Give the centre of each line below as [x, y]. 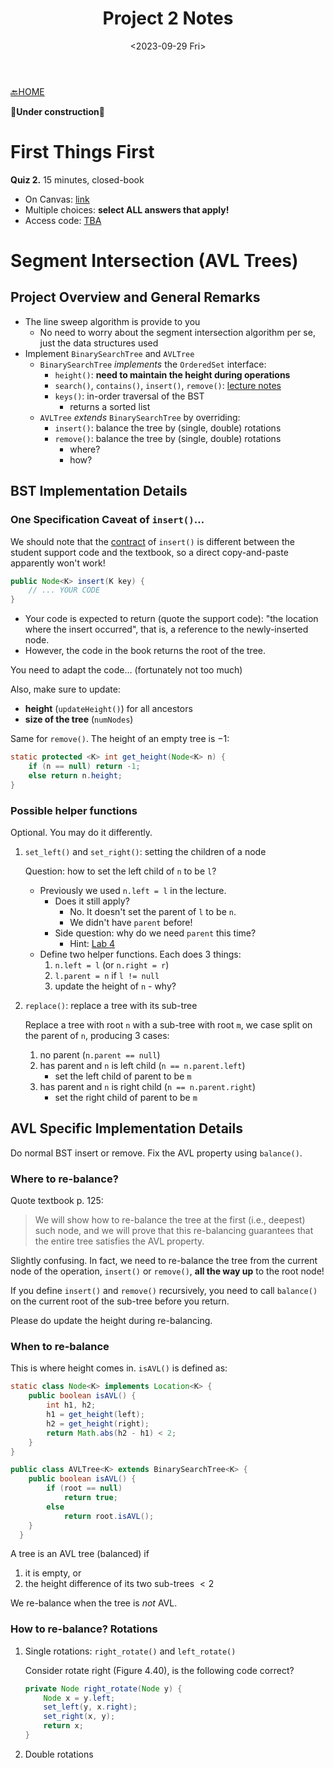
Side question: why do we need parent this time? [155, 933]
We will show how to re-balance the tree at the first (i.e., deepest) [170, 1220]
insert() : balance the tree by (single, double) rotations [168, 428]
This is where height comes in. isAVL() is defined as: [119, 1368]
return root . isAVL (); [109, 1516]
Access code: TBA [63, 220]
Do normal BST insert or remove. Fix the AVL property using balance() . [156, 1153]
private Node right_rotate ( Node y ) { [103, 1688]
